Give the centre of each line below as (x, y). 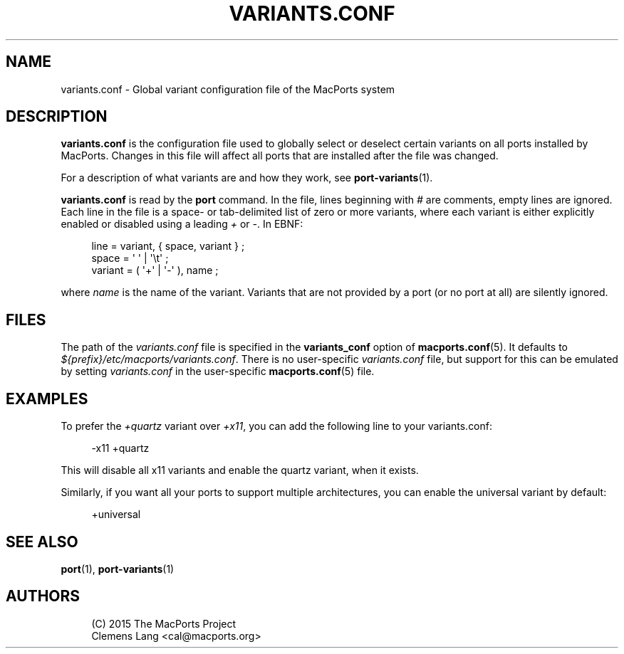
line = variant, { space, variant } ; (168, 246)
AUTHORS (43, 596)
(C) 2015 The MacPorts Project (164, 623)
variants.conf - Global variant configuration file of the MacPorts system (228, 89)
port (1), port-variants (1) (118, 569)
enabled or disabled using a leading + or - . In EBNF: (182, 224)
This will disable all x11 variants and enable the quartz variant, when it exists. (240, 470)
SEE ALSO (42, 542)
